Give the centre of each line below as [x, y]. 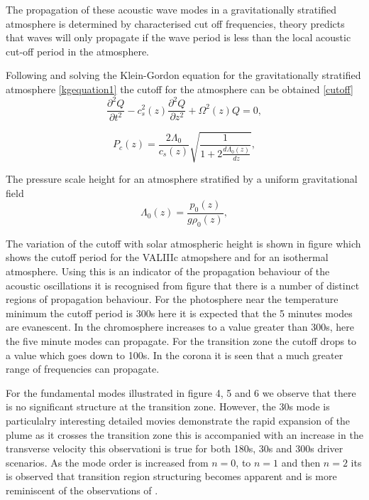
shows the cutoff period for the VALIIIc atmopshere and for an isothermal [167, 257]
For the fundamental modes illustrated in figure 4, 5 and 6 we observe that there [181, 392]
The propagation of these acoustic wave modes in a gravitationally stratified [171, 9]
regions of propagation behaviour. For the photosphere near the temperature [172, 299]
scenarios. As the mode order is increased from [107, 462]
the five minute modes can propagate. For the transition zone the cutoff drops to [181, 340]
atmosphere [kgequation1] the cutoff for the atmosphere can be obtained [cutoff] [180, 89]
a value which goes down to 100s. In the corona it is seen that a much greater [175, 355]
